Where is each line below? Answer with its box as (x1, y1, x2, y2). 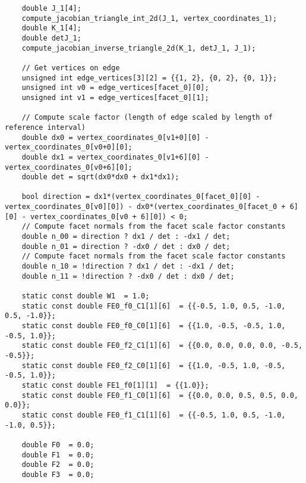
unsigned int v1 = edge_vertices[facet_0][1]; (21, 93, 209, 102)
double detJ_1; (21, 33, 81, 42)
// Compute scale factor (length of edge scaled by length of (21, 113, 273, 122)
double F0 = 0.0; (21, 440, 94, 449)
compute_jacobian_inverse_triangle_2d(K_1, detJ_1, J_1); (21, 43, 256, 52)
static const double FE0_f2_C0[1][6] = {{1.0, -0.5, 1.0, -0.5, (21, 361, 286, 370)
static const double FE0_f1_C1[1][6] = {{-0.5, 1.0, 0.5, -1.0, (21, 410, 286, 419)
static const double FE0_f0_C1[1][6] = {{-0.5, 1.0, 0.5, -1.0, (21, 301, 286, 310)
